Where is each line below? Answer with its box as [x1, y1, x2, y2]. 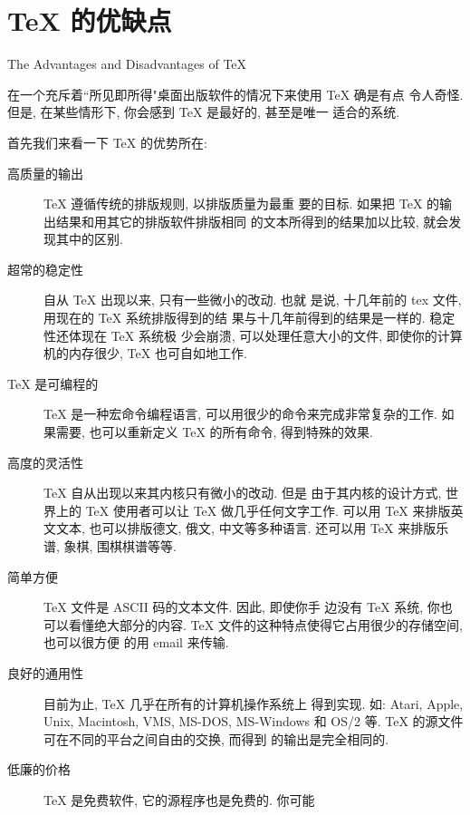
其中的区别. [55, 229, 123, 248]
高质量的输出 [7, 163, 83, 182]
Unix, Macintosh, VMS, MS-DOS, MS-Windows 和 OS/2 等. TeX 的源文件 [43, 712, 464, 731]
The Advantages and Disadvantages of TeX [7, 54, 247, 73]
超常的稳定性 [7, 259, 83, 278]
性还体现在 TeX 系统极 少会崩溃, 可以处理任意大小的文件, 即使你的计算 [43, 325, 463, 344]
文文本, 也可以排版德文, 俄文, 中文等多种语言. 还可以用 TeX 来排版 [43, 519, 436, 538]
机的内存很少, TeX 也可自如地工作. [43, 344, 247, 363]
